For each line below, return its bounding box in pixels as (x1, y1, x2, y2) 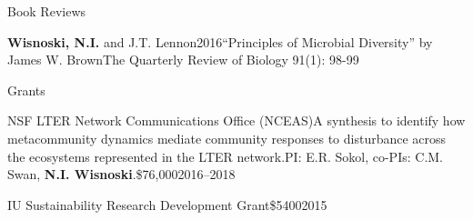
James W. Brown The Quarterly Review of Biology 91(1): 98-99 (7, 50, 359, 69)
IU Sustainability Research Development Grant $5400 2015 (7, 195, 327, 214)
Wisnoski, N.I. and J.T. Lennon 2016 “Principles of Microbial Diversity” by (7, 32, 433, 51)
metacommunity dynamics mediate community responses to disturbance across (7, 128, 447, 147)
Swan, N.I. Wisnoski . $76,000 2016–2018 (7, 165, 236, 184)
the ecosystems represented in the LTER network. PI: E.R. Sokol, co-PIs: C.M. (7, 146, 443, 165)
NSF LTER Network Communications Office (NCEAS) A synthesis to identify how (7, 111, 466, 130)
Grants (7, 80, 45, 99)
